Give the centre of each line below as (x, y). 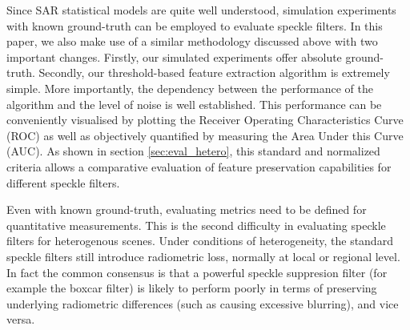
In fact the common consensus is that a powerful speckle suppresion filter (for (197, 272)
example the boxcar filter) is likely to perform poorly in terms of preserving (192, 288)
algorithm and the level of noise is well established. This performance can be (194, 104)
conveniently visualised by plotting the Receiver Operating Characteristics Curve (205, 120)
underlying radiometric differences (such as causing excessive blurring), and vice (203, 303)
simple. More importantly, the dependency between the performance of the (190, 88)
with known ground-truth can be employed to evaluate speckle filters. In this (195, 25)
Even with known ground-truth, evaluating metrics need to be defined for (187, 209)
